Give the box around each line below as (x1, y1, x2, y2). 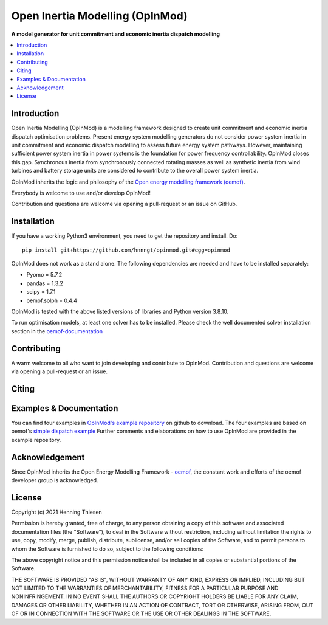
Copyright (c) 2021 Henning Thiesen (11, 508, 103, 516)
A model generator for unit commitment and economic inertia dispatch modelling (11, 30, 220, 38)
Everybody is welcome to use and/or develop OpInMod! (11, 189, 151, 196)
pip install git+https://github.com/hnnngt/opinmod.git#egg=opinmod (22, 246, 230, 254)
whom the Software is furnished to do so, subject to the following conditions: (11, 545, 204, 553)
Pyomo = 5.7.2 (26, 271, 63, 278)
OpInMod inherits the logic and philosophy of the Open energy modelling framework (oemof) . (11, 178, 245, 185)
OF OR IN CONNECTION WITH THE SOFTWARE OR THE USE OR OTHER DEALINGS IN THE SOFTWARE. (11, 610, 272, 617)
